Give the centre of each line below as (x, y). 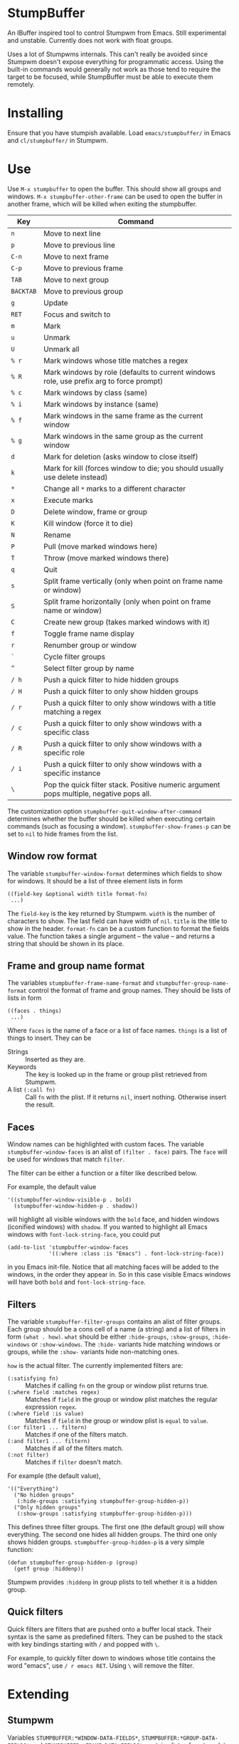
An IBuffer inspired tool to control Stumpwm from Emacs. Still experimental (117, 33)
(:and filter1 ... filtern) (49, 1442)
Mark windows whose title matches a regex (116, 361)
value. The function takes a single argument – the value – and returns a (111, 936)
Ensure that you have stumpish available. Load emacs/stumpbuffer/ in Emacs (119, 132)
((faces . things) (34, 1011)
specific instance (72, 773)
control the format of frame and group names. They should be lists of (129, 991)
